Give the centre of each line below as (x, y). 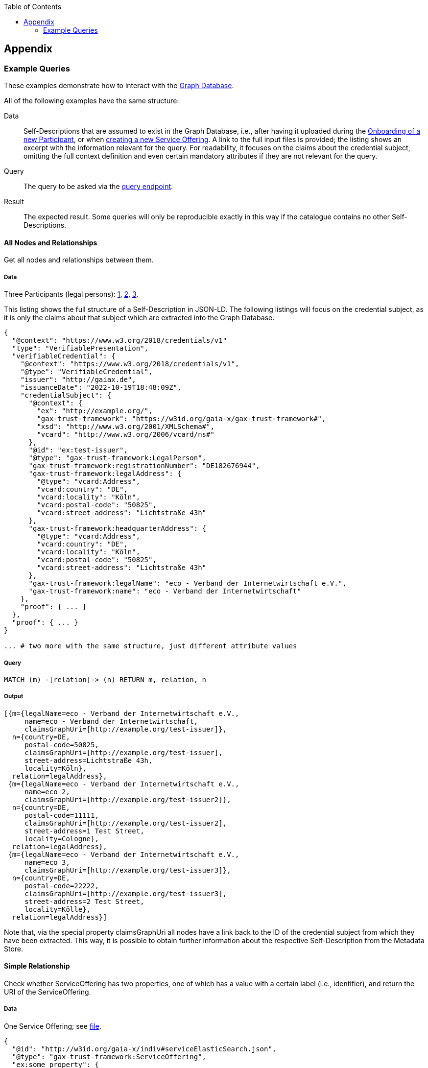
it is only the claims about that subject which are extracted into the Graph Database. (139, 318)
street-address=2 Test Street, (84, 901)
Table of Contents (33, 7)
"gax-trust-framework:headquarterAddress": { (118, 529)
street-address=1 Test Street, (84, 831)
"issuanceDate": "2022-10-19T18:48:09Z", (101, 388)
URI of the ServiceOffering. (48, 992)
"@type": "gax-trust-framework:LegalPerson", (118, 458)
